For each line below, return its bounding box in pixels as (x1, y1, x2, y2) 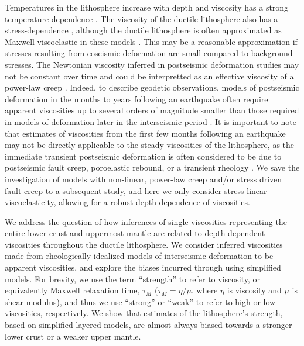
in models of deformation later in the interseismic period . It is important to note (5, 115, 296, 127)
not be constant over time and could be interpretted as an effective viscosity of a (5, 70, 294, 82)
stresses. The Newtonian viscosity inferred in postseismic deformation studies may (5, 58, 299, 70)
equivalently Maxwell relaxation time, (5, 284, 140, 296)
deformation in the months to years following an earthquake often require (5, 92, 268, 105)
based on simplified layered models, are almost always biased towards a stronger (5, 319, 292, 331)
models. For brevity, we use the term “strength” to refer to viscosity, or (5, 272, 260, 285)
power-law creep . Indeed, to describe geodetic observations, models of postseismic (5, 81, 299, 94)
